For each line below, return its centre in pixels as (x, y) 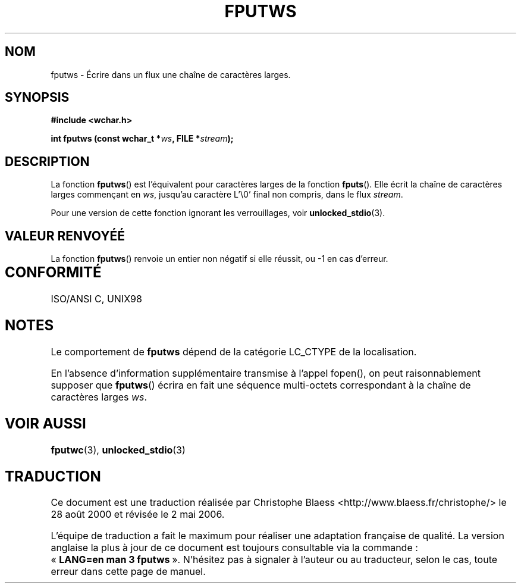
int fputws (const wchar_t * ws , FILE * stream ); (142, 139)
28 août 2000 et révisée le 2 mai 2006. (138, 514)
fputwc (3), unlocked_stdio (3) (118, 450)
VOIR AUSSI (45, 423)
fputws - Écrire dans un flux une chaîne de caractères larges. (171, 74)
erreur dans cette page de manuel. (128, 572)
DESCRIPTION (47, 161)
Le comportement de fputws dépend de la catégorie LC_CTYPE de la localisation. (234, 351)
